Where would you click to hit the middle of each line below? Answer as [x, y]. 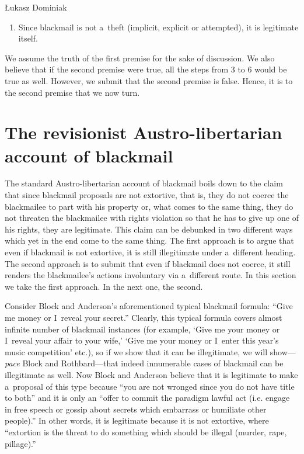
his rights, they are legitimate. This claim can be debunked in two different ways [149, 229]
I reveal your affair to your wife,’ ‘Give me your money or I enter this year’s [142, 340]
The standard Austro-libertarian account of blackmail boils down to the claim [144, 183]
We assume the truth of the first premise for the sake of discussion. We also [140, 58]
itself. [28, 38]
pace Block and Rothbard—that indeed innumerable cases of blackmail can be [144, 363]
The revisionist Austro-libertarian [144, 132]
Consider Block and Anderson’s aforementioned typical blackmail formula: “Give [149, 306]
